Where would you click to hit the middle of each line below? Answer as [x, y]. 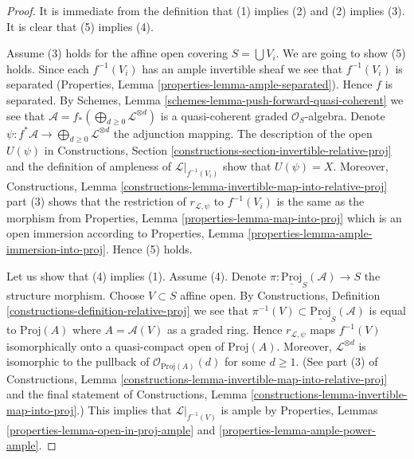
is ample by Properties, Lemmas [299, 410]
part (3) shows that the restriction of [96, 201]
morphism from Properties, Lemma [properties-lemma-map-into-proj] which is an [204, 217]
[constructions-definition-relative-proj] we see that [128, 310]
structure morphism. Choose [76, 294]
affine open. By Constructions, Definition [280, 294]
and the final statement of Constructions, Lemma [127, 394]
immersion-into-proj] [57, 249]
